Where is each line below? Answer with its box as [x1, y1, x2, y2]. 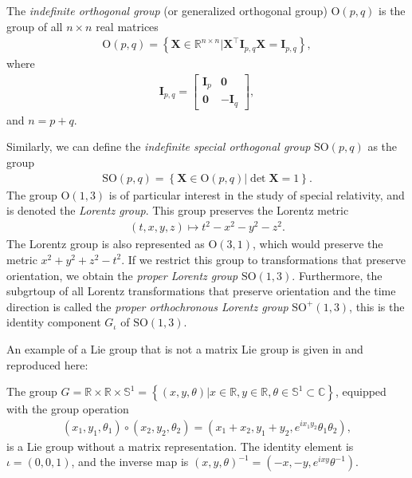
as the [367, 138, 398, 155]
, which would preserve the [253, 235, 383, 252]
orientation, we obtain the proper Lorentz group [6, 267, 238, 283]
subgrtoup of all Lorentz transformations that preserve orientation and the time [6, 282, 396, 299]
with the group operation [6, 401, 129, 417]
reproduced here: [6, 356, 88, 373]
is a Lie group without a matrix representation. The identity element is [6, 437, 354, 454]
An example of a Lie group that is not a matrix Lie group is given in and [6, 340, 363, 357]
